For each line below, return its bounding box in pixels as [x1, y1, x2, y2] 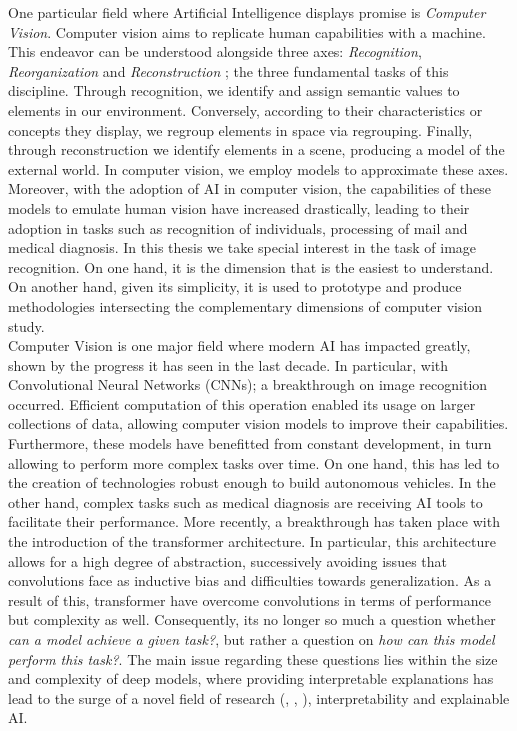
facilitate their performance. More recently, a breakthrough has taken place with [8, 511, 500, 532]
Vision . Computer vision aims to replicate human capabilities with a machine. [8, 21, 486, 42]
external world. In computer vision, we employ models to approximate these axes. [8, 158, 509, 179]
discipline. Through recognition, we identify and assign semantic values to [8, 80, 460, 101]
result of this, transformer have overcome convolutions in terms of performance [8, 589, 491, 610]
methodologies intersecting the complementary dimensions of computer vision [8, 295, 483, 316]
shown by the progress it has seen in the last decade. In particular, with [8, 354, 449, 375]
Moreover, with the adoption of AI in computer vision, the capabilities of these [8, 178, 491, 199]
